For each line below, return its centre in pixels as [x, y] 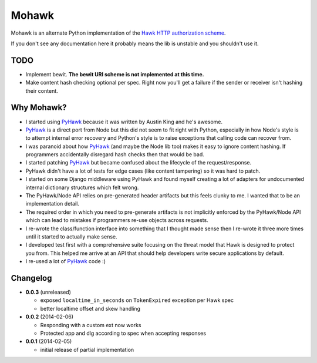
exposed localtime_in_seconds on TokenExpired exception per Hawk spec [137, 300]
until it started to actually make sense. [71, 237]
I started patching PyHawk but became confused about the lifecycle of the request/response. [139, 163]
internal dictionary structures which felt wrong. [82, 187]
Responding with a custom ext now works [91, 325]
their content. [42, 90]
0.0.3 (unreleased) [48, 292]
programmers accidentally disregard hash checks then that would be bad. [115, 154]
